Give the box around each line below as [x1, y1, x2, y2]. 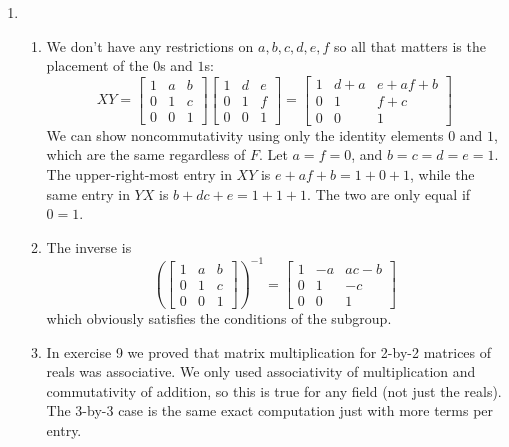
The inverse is [46, 236, 132, 257]
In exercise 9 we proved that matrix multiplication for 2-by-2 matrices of [46, 341, 492, 362]
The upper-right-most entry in [46, 164, 232, 185]
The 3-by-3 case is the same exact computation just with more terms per [46, 400, 494, 421]
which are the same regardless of [46, 144, 246, 165]
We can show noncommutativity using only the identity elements [46, 124, 444, 145]
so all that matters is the [334, 35, 486, 56]
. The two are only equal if [307, 183, 471, 204]
